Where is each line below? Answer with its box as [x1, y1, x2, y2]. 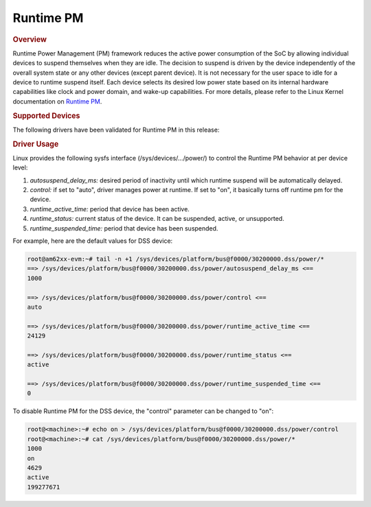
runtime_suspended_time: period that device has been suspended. [30, 224, 218, 233]
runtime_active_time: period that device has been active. [30, 204, 190, 213]
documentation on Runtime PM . [12, 97, 102, 106]
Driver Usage [12, 139, 59, 149]
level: [12, 163, 28, 172]
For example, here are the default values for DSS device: [12, 237, 173, 245]
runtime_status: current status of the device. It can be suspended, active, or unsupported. [30, 215, 284, 223]
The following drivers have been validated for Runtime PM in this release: [12, 126, 220, 134]
